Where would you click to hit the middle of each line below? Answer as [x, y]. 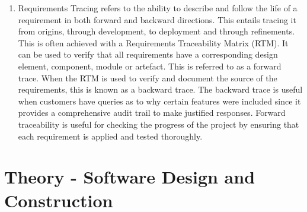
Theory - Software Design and [130, 177]
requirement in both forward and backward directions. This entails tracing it [157, 19]
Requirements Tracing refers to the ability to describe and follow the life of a [158, 8]
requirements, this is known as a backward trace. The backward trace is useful [160, 89]
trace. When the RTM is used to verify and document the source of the [148, 77]
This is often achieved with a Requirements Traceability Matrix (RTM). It [153, 42]
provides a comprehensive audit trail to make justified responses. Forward [152, 113]
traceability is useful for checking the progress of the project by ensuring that [159, 124]
